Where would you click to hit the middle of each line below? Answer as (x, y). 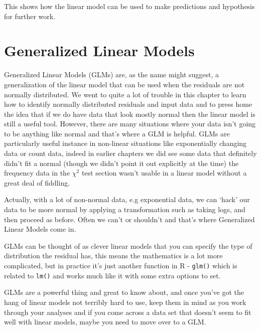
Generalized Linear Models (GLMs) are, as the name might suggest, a (112, 74)
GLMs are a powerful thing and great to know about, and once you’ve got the (124, 292)
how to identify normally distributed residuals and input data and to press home (128, 104)
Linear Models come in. (40, 229)
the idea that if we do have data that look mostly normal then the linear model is (130, 114)
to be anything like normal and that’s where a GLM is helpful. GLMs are (117, 133)
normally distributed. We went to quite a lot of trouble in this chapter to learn (125, 94)
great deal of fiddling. (37, 182)
